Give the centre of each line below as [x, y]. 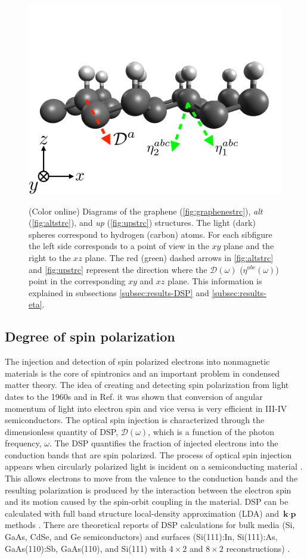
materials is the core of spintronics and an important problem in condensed [142, 373]
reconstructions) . [258, 548]
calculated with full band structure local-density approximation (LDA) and [142, 513]
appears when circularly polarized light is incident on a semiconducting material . [154, 466]
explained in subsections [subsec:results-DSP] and [119, 292]
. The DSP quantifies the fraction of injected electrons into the [164, 443]
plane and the [249, 246]
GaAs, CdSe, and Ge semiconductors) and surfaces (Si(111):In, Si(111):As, [141, 537]
